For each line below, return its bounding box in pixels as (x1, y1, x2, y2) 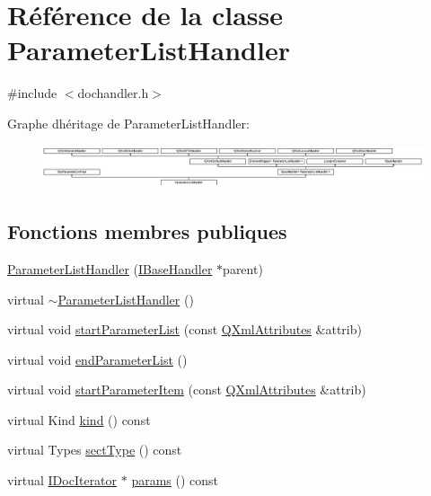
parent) (223, 259, 263, 278)
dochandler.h (77, 84, 149, 102)
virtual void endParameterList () (7, 350, 188, 368)
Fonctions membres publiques (7, 217, 287, 245)
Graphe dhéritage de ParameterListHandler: (7, 113, 250, 132)
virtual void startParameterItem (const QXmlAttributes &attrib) (7, 380, 366, 399)
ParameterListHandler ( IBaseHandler (7, 259, 213, 278)
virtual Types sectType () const (7, 440, 182, 459)
